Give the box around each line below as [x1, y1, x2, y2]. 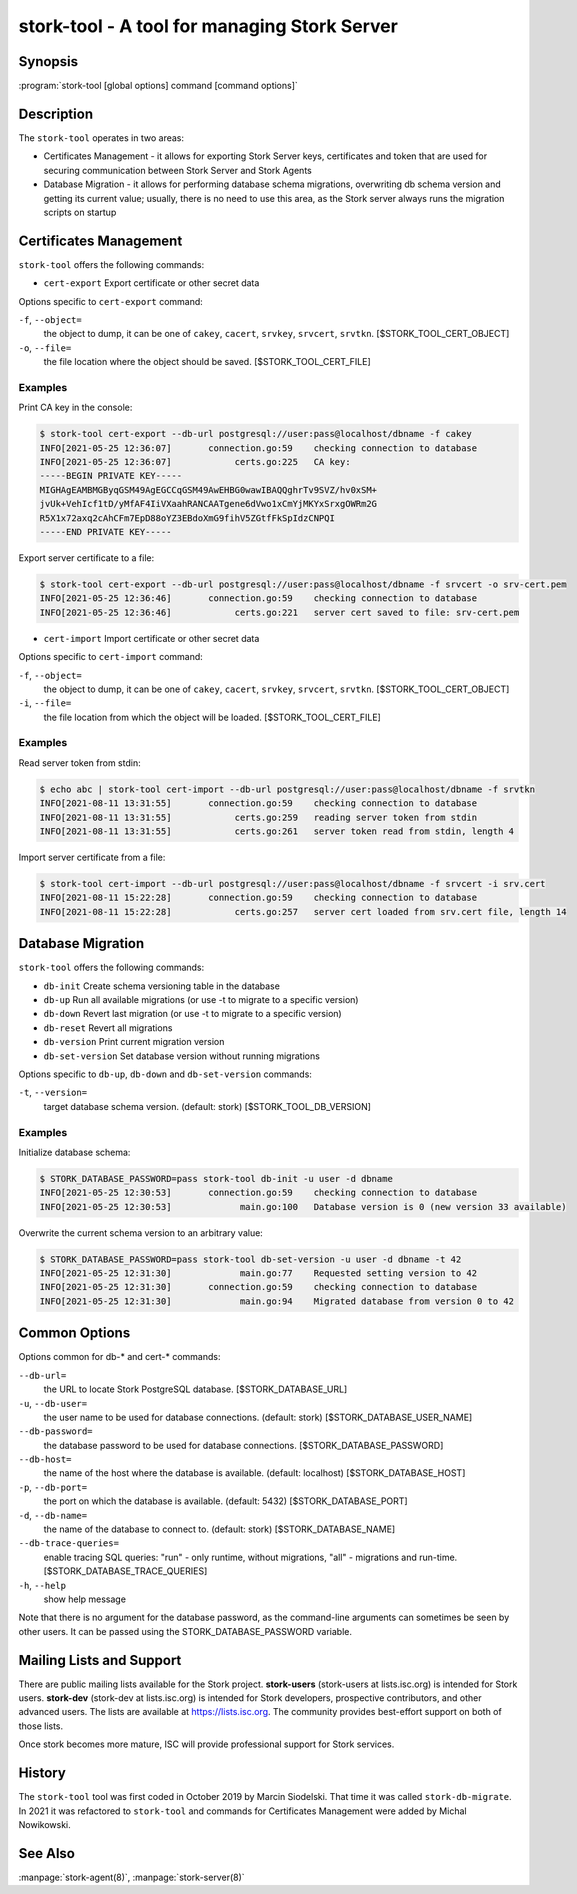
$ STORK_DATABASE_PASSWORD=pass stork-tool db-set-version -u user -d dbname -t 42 [39, 1253, 462, 1265]
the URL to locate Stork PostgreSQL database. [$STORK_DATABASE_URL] [43, 1383, 348, 1395]
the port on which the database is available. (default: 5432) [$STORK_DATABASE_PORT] [43, 1495, 409, 1507]
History [18, 1765, 67, 1782]
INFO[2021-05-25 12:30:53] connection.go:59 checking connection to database [39, 1187, 478, 1199]
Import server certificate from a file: [18, 851, 166, 863]
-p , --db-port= [18, 1481, 88, 1493]
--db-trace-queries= [18, 1538, 120, 1549]
